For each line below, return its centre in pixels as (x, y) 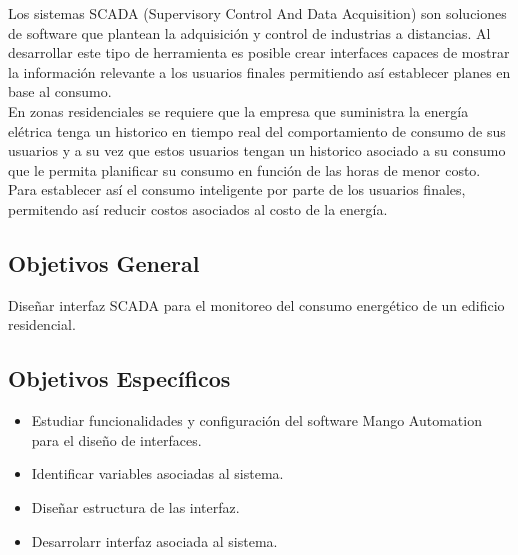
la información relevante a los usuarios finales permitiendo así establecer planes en (259, 71)
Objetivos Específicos (119, 378)
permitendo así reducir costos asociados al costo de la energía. (198, 208)
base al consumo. (60, 91)
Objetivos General (104, 262)
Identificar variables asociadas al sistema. (157, 473)
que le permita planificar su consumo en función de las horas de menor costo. (244, 169)
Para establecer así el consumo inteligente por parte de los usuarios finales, (237, 189)
